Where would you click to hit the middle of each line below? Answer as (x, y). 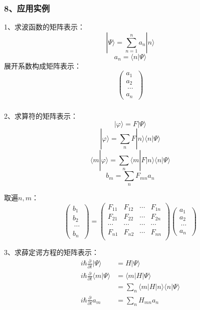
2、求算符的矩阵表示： (41, 115)
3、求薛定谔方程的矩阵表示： (51, 252)
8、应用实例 (27, 8)
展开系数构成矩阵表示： (43, 65)
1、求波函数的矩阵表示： (44, 27)
